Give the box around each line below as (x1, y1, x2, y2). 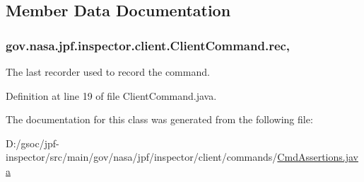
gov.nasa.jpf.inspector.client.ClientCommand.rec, (6, 36, 290, 54)
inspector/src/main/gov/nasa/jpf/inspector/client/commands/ (6, 149, 278, 164)
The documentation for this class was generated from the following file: (6, 112, 313, 127)
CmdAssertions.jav (277, 149, 358, 164)
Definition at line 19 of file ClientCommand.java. (6, 88, 217, 103)
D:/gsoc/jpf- (6, 135, 59, 150)
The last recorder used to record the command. (6, 64, 210, 79)
